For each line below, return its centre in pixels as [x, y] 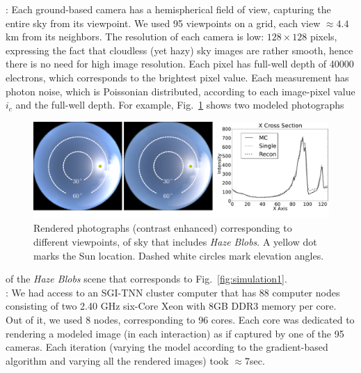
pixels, [323, 37]
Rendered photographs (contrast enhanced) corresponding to [163, 228]
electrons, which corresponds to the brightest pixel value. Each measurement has [177, 77]
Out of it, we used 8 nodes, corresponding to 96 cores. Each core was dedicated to [180, 320]
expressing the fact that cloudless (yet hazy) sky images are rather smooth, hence [179, 50]
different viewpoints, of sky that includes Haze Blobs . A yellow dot [175, 242]
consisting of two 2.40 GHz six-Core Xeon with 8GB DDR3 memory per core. [171, 306]
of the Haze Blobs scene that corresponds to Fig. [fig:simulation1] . [146, 279]
